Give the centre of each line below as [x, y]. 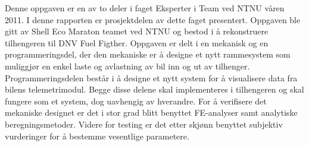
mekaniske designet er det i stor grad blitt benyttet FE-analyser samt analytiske [151, 112]
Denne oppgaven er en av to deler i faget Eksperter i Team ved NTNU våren [145, 8]
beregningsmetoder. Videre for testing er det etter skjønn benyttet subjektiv [144, 124]
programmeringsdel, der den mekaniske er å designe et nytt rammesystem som [148, 54]
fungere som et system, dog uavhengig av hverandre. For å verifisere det [136, 101]
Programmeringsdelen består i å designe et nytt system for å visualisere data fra [151, 77]
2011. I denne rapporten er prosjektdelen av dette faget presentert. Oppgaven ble [153, 19]
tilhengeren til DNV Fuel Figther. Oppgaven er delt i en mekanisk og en [137, 42]
